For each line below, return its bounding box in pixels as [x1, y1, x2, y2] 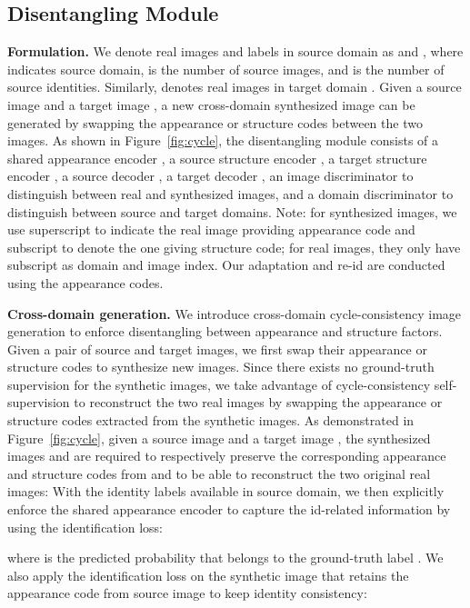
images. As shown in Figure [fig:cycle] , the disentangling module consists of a [7, 131, 439, 150]
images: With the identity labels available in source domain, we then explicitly [7, 482, 445, 501]
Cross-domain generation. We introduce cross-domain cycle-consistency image [7, 304, 462, 323]
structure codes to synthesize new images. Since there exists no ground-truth [7, 357, 435, 376]
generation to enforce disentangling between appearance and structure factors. [7, 322, 443, 341]
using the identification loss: [7, 517, 163, 536]
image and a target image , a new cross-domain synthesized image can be [7, 95, 415, 114]
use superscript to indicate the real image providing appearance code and [7, 220, 415, 239]
